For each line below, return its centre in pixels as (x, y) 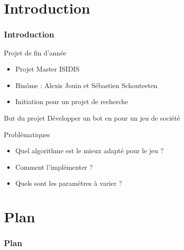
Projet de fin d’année (35, 52)
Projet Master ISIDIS (47, 69)
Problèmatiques (27, 134)
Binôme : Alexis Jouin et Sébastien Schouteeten (86, 85)
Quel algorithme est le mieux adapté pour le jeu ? (89, 151)
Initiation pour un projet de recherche (72, 101)
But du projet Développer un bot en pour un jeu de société (92, 117)
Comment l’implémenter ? (54, 167)
